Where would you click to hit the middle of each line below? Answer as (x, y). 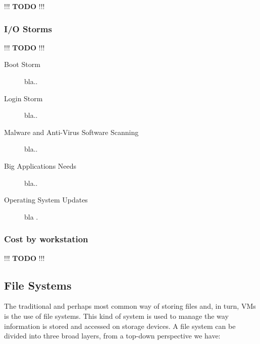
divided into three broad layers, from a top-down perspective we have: (112, 336)
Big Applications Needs (40, 165)
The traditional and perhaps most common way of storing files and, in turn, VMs (130, 306)
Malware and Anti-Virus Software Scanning (71, 132)
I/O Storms (28, 28)
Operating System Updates (46, 200)
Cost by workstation (46, 239)
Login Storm (23, 98)
